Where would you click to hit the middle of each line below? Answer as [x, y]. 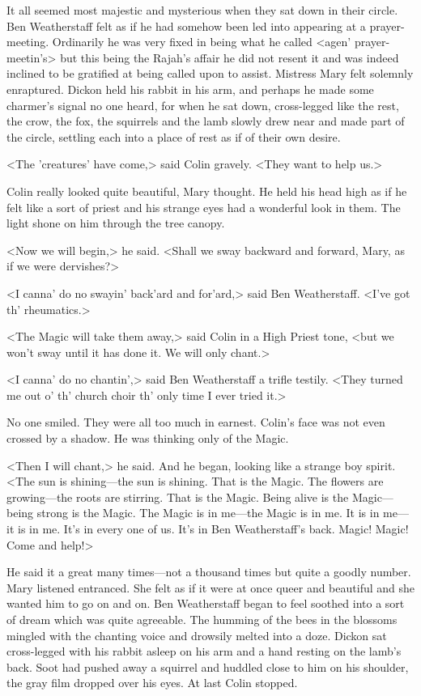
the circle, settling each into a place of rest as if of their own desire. [174, 136]
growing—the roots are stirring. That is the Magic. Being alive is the [178, 497]
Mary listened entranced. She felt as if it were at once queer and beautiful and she [210, 587]
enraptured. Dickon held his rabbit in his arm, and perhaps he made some [190, 89]
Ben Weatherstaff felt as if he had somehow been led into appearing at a [186, 25]
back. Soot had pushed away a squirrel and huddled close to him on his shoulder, [208, 666]
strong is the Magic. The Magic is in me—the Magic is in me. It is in [208, 513]
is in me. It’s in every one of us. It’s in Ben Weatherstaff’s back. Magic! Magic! [213, 529]
